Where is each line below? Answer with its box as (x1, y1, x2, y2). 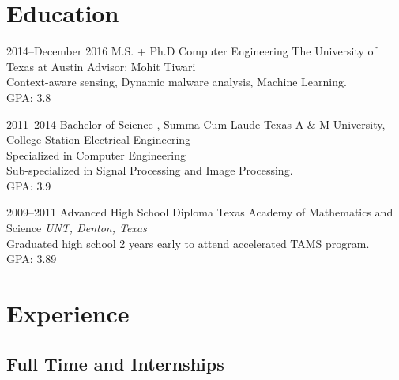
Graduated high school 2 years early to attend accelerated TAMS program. (6, 235, 370, 251)
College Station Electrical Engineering (6, 131, 191, 148)
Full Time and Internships (6, 351, 224, 375)
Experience (6, 297, 130, 329)
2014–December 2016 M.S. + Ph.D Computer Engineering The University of (6, 43, 377, 59)
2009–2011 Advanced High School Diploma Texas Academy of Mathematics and (6, 204, 393, 220)
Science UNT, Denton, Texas (6, 220, 147, 236)
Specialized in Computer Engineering (6, 146, 186, 163)
